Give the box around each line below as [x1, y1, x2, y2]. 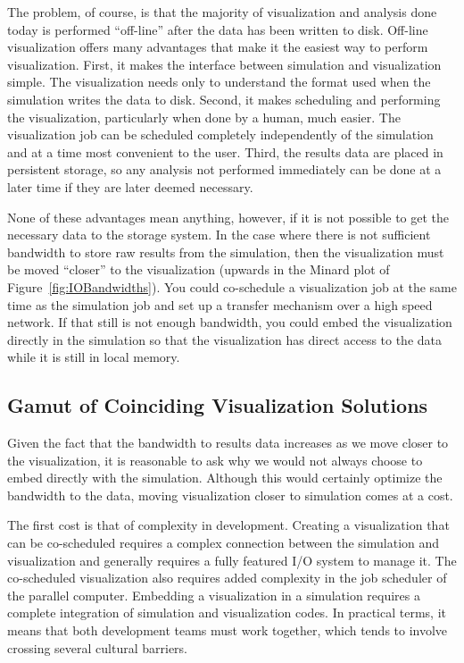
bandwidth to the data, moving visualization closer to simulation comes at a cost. [7, 485, 453, 504]
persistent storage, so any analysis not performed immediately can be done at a [7, 160, 442, 179]
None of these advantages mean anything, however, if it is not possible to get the [7, 207, 450, 226]
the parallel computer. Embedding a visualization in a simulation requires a [7, 585, 421, 604]
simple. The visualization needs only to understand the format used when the [7, 72, 431, 91]
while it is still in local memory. [7, 348, 180, 366]
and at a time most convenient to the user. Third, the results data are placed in [7, 142, 443, 161]
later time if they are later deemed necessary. [7, 177, 253, 196]
